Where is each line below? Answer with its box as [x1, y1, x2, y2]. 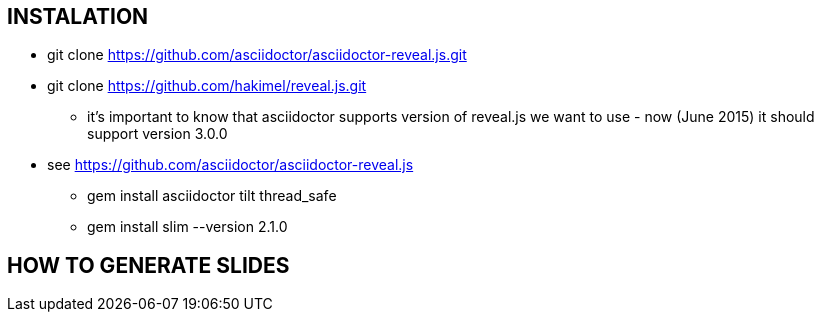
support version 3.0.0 [87, 125, 228, 143]
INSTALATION [7, 4, 149, 29]
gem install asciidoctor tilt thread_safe [87, 187, 337, 205]
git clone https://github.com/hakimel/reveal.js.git [47, 77, 367, 95]
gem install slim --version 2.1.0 [87, 218, 288, 236]
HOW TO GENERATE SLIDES [7, 252, 290, 278]
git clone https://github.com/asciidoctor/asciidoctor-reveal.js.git [47, 46, 467, 64]
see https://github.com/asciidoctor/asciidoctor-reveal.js [47, 156, 414, 174]
